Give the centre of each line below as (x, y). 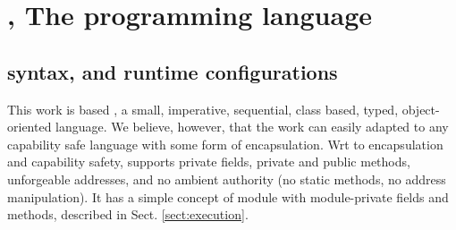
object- (421, 109)
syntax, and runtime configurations (173, 71)
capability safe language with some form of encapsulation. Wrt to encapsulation (225, 144)
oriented (30, 127)
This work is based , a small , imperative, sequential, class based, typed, (203, 109)
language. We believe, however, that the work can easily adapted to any (252, 127)
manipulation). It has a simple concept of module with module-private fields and (228, 196)
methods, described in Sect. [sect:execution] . (128, 214)
